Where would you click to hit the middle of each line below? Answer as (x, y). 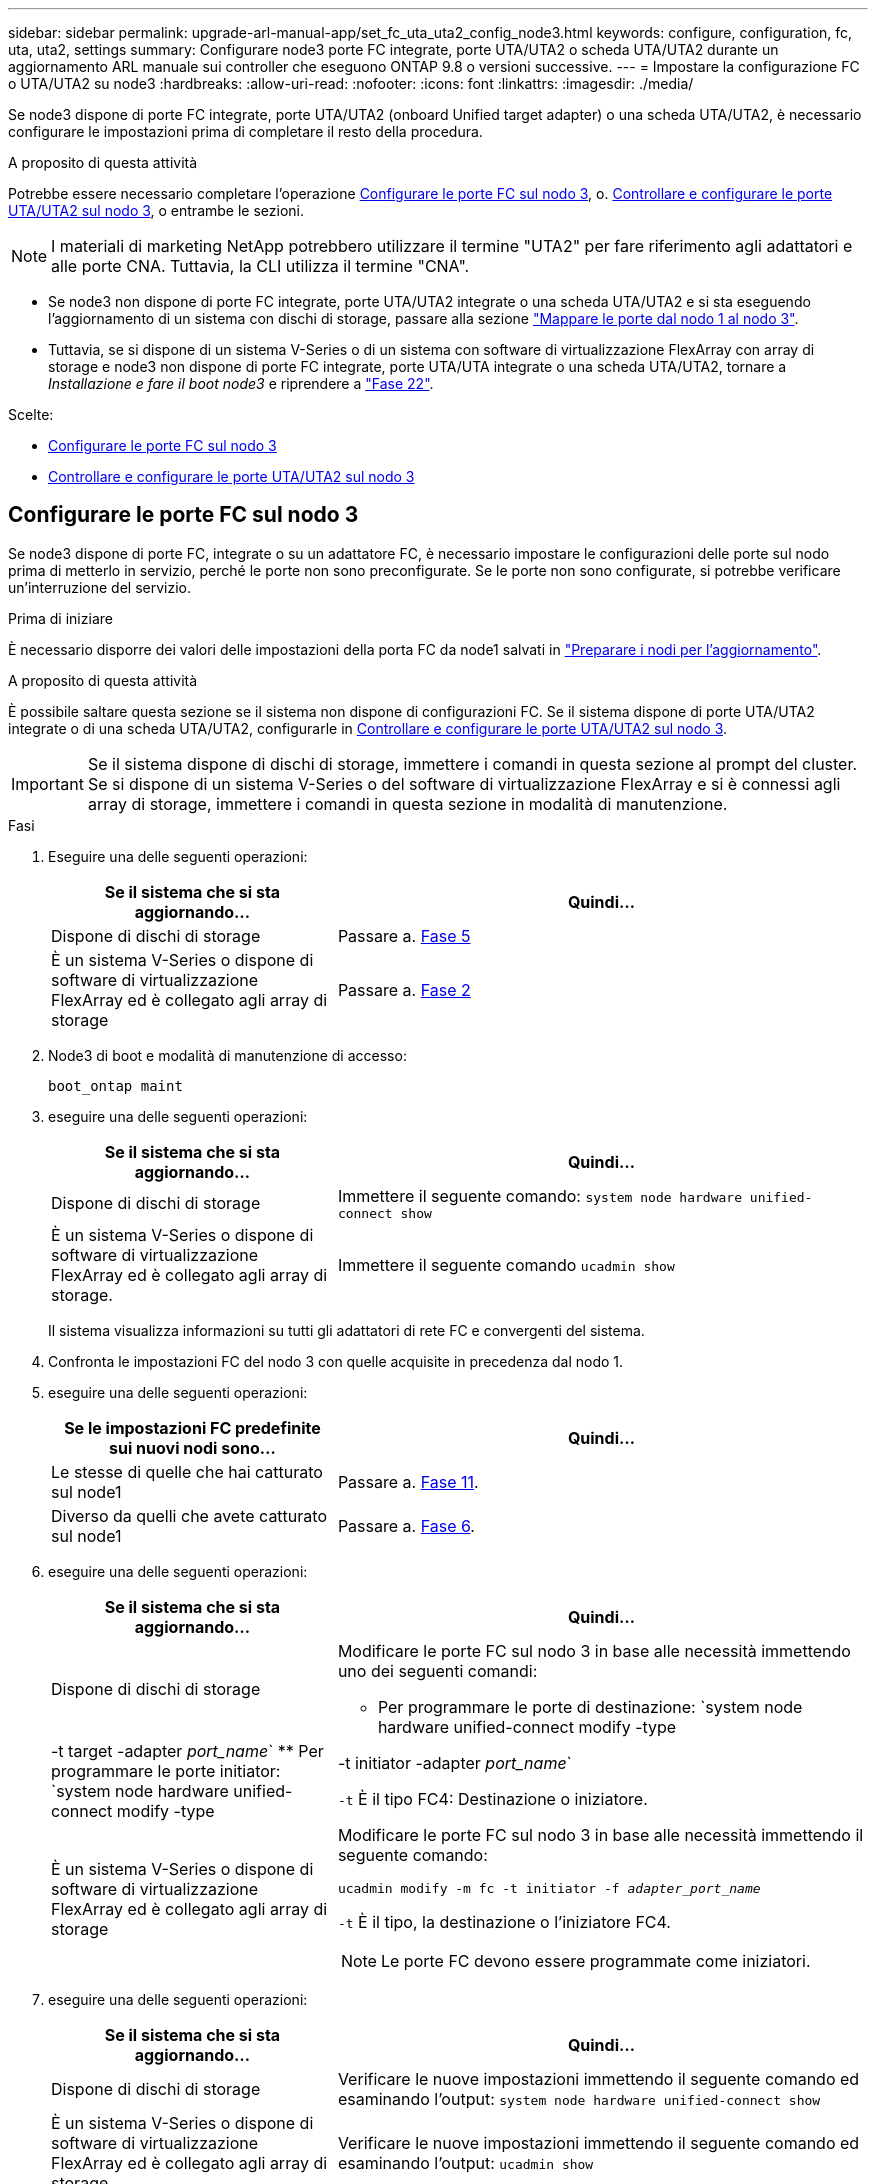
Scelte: (31, 414)
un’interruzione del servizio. (100, 587)
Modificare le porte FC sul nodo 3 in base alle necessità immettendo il (600, 1834)
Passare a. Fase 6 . (406, 1525)
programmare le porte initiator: (166, 1770)
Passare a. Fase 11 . (408, 1481)
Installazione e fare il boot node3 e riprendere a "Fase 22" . (241, 383)
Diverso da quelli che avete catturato (189, 1515)
